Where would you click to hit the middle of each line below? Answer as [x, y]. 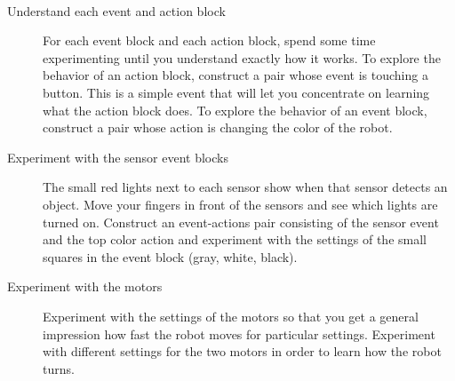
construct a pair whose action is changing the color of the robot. [218, 127]
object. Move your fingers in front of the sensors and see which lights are [240, 204]
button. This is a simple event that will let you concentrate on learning [236, 92]
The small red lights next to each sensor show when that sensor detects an [245, 187]
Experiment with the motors [85, 286]
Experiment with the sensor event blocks [118, 157]
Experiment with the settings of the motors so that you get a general [231, 316]
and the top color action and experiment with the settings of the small [235, 239]
